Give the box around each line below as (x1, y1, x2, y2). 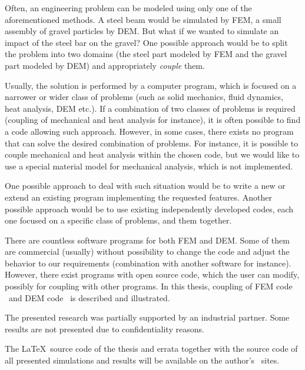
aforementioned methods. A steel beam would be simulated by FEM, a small (5, 13, 281, 25)
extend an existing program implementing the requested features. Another (5, 191, 272, 203)
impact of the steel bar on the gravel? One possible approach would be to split (5, 36, 288, 48)
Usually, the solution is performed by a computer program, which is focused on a (5, 79, 297, 91)
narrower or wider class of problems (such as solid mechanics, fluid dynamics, (5, 91, 283, 103)
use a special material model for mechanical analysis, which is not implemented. (5, 159, 293, 172)
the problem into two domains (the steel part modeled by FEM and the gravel (5, 48, 287, 60)
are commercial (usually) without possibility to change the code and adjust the (5, 245, 290, 258)
